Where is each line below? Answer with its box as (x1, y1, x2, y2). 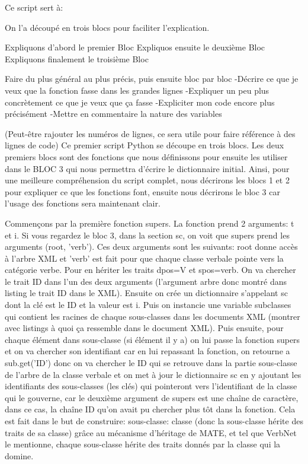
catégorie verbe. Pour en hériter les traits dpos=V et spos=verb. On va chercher (5, 263, 296, 276)
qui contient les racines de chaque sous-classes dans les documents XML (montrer (5, 310, 300, 322)
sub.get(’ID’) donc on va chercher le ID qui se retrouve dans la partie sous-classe (5, 357, 297, 369)
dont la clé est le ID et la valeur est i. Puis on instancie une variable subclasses (5, 298, 291, 311)
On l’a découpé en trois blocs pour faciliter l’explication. (5, 21, 210, 33)
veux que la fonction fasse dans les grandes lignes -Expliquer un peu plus (5, 84, 269, 96)
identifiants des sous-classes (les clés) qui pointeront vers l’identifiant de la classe (5, 380, 297, 392)
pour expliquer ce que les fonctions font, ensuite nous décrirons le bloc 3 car (5, 185, 280, 198)
